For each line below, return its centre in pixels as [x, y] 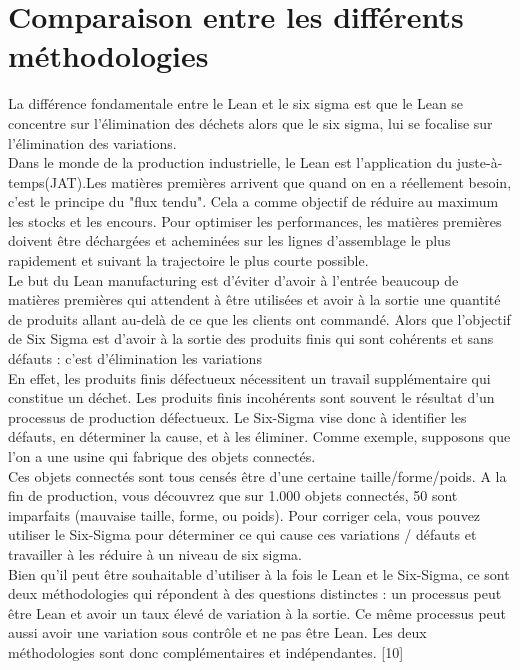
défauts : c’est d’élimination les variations [135, 358]
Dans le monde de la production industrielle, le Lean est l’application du [230, 162]
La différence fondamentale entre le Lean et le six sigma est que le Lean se [236, 103]
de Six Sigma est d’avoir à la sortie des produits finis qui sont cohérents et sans [251, 338]
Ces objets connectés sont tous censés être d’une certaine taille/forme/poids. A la [257, 475]
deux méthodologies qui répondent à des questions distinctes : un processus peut [255, 593]
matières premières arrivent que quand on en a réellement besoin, [311, 181]
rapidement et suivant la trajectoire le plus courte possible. [188, 260]
